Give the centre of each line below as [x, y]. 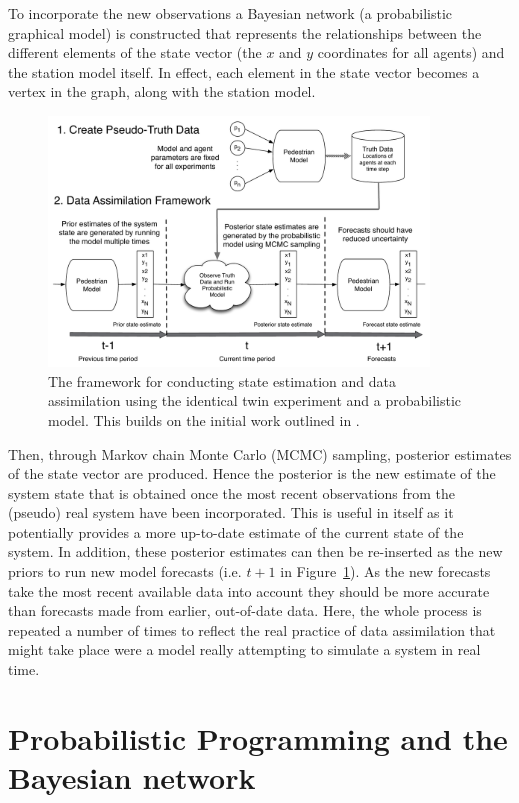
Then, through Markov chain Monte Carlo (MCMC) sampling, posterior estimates [260, 453]
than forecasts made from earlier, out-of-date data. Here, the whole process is [245, 610]
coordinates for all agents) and [411, 52]
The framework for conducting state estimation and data [222, 380]
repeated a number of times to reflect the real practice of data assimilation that [252, 629]
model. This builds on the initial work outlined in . [204, 419]
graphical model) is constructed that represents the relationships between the [245, 32]
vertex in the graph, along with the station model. [162, 91]
